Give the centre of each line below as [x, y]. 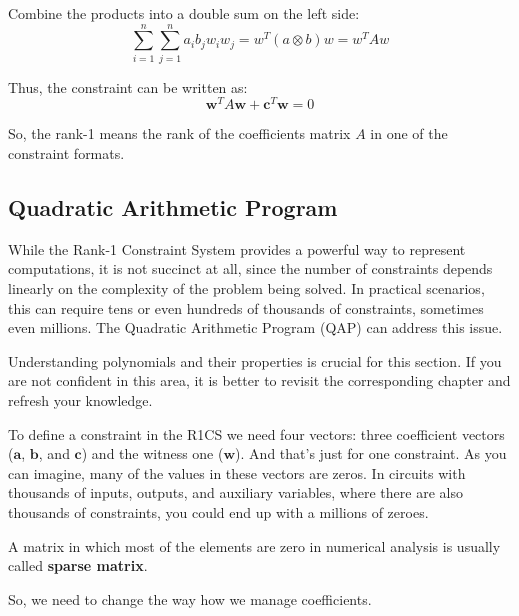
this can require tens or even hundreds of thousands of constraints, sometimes [246, 307]
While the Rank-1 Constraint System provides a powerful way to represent [237, 248]
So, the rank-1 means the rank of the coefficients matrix [179, 133]
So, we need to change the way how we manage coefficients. [190, 598]
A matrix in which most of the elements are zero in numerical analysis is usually [254, 545]
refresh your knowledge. [80, 399]
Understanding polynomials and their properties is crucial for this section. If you [255, 360]
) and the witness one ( [152, 453]
